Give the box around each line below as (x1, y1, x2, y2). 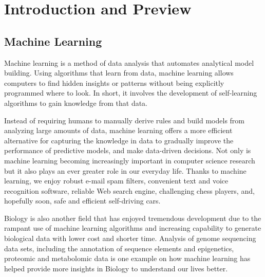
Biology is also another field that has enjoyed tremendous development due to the (4, 212, 261, 223)
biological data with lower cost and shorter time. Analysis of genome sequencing (4, 233, 256, 244)
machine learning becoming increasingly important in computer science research (4, 155, 255, 165)
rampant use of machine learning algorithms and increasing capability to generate (4, 223, 261, 233)
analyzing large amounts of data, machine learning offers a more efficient (4, 125, 233, 136)
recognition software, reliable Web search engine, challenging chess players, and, (4, 185, 255, 196)
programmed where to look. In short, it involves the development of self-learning (4, 87, 257, 98)
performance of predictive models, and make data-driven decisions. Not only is (4, 145, 251, 156)
